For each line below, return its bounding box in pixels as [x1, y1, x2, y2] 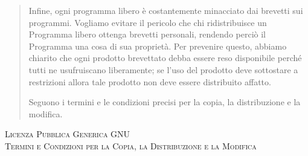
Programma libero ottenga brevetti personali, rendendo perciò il [28, 28, 266, 41]
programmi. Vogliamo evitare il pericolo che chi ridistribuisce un [28, 16, 267, 28]
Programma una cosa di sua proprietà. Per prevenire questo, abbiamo [28, 39, 287, 52]
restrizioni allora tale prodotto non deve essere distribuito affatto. [28, 75, 271, 88]
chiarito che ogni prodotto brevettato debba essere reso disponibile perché [28, 51, 302, 64]
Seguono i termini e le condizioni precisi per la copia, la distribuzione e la [28, 96, 301, 108]
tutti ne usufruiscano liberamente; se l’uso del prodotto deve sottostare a [28, 63, 298, 76]
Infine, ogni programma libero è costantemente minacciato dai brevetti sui [28, 4, 303, 16]
